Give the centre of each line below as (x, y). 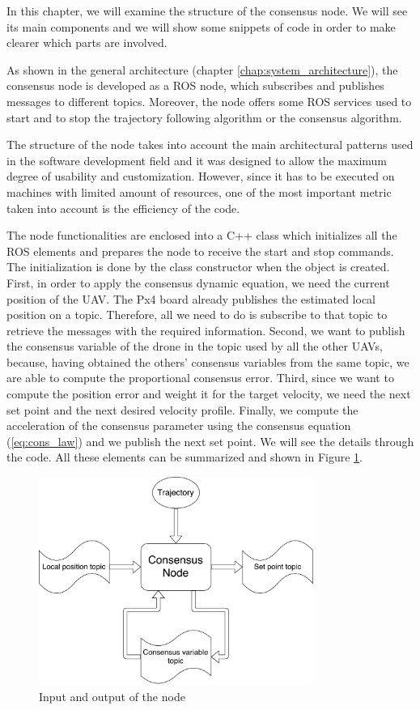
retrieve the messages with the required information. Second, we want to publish (206, 330)
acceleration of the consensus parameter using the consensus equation (179, 425)
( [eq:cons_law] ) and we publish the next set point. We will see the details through (210, 441)
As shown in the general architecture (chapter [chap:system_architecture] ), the (202, 69)
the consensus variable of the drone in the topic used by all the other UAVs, (195, 346)
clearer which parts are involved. (87, 43)
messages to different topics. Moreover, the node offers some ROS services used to (209, 101)
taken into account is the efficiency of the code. (123, 208)
